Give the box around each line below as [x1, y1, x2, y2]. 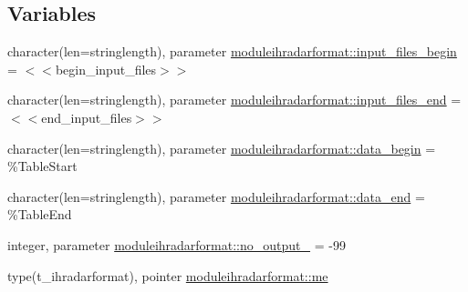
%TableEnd [7, 205, 72, 224]
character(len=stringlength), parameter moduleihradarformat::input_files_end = [7, 90, 462, 109]
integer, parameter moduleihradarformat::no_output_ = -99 [7, 235, 346, 254]
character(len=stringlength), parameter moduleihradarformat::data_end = [7, 186, 425, 206]
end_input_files [41, 107, 132, 126]
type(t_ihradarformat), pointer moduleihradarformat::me [7, 266, 328, 285]
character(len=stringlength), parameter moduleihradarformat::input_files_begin [7, 42, 457, 61]
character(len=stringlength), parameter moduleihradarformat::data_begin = [7, 138, 436, 157]
